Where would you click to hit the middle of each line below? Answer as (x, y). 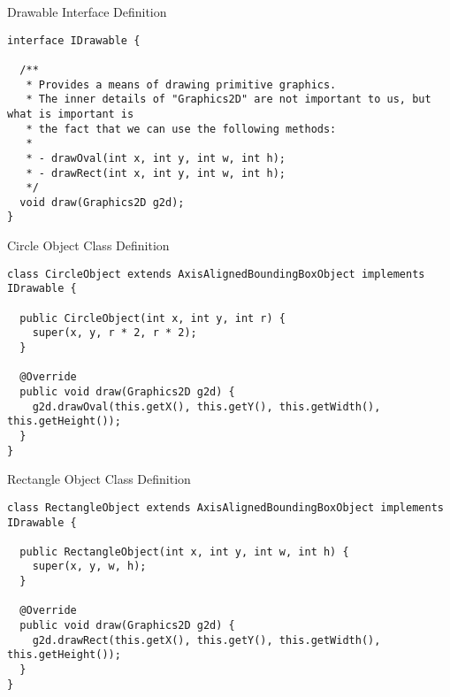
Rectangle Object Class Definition (99, 479)
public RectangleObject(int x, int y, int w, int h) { (184, 551)
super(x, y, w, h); (89, 567)
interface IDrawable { (74, 40)
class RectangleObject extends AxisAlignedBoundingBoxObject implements (225, 507)
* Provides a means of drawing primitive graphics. (181, 84)
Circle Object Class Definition (88, 245)
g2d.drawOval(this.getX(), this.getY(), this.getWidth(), (206, 406)
